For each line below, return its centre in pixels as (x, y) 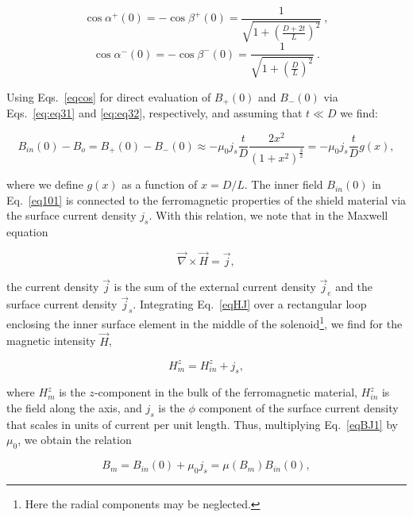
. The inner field (284, 184)
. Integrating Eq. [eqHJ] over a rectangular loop (250, 304)
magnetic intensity (51, 341)
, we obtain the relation (75, 440)
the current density (53, 287)
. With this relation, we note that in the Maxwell (268, 215)
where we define (45, 184)
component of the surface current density (299, 408)
